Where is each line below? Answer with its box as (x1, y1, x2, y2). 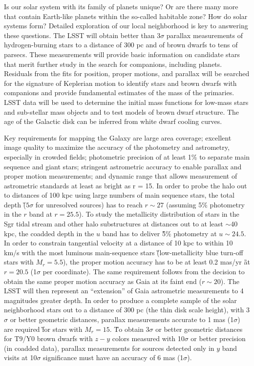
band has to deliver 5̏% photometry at (102, 228, 217, 238)
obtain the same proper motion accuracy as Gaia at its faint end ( (4, 276, 202, 286)
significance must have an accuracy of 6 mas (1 (43, 352, 184, 363)
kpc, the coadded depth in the (4, 228, 94, 238)
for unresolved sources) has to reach (35, 199, 143, 209)
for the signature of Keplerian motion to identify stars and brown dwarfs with (4, 78, 237, 88)
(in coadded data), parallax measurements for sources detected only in (4, 343, 214, 353)
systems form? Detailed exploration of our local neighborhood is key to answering (4, 20, 248, 31)
